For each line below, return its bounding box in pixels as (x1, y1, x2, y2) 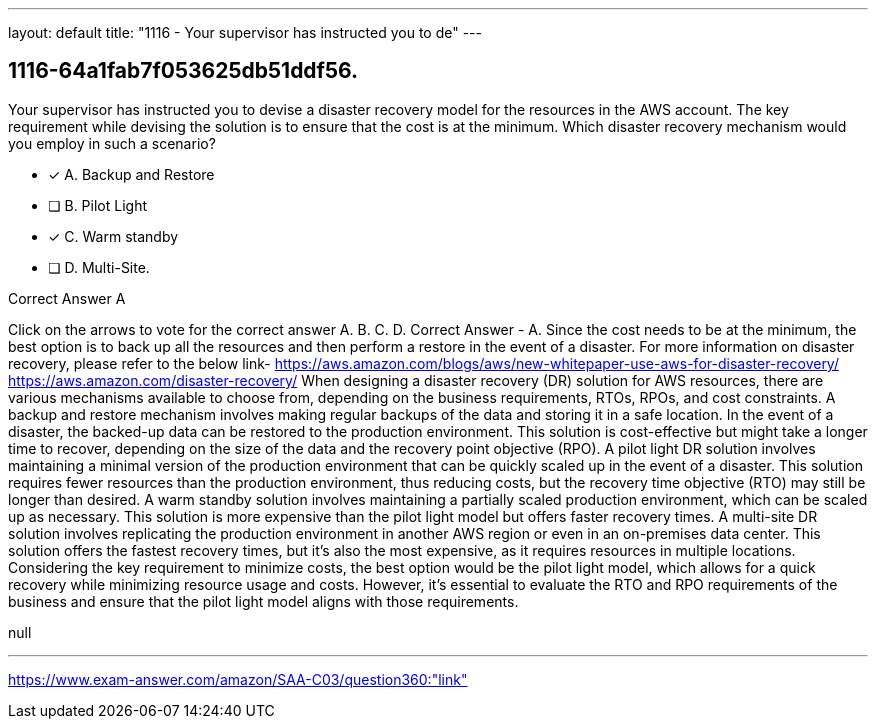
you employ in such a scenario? (8, 134, 216, 152)
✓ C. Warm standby (48, 227, 179, 245)
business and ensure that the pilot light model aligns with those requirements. (8, 592, 519, 610)
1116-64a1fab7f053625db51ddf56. (8, 58, 359, 84)
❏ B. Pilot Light (48, 196, 148, 214)
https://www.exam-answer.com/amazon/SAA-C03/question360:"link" (8, 670, 468, 688)
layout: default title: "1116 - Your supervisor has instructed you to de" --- (8, 24, 482, 41)
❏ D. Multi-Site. (48, 258, 150, 276)
